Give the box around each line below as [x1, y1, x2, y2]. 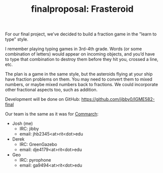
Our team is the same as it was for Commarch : [5, 111, 99, 117]
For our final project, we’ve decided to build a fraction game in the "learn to [5, 31, 157, 37]
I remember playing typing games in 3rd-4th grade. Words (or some [5, 46, 142, 52]
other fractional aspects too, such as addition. [5, 87, 98, 93]
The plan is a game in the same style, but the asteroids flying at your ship [5, 71, 153, 77]
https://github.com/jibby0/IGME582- [81, 96, 155, 102]
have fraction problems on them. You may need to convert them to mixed [5, 76, 153, 82]
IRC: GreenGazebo [19, 142, 57, 147]
